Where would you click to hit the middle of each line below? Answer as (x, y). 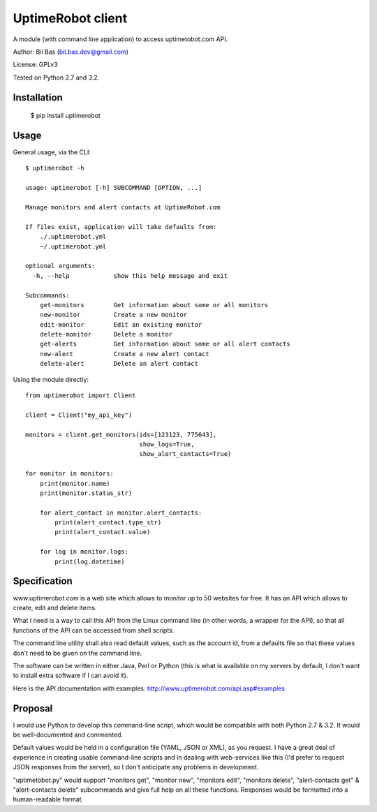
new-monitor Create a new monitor (113, 315)
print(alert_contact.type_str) (108, 523)
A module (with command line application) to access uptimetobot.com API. (120, 39)
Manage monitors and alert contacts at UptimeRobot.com (123, 207)
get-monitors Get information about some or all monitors (154, 305)
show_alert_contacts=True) (185, 454)
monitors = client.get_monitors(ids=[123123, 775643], (121, 434)
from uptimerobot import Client (81, 396)
